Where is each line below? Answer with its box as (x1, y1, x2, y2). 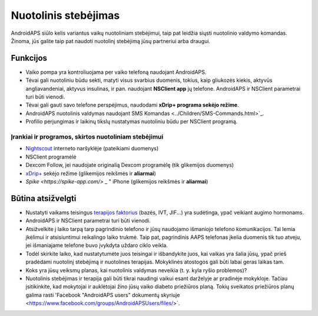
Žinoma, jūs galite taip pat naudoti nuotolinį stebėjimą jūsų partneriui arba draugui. (11, 37, 211, 44)
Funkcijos (11, 53, 47, 63)
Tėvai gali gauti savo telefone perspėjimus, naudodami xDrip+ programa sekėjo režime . (25, 101, 239, 108)
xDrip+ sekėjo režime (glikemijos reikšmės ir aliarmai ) (25, 170, 156, 177)
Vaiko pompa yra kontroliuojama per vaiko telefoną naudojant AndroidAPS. (25, 68, 207, 75)
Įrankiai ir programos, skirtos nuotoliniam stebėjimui (11, 133, 164, 141)
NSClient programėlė (25, 153, 77, 160)
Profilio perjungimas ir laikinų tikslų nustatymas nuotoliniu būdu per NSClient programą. (25, 118, 238, 125)
